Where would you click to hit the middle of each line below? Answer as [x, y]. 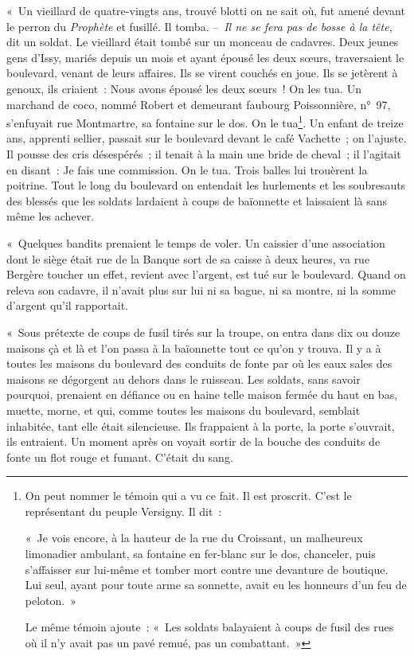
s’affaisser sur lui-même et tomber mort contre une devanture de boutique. [207, 569]
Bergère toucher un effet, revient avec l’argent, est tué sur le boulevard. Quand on [206, 274]
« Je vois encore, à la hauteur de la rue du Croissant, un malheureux [194, 538]
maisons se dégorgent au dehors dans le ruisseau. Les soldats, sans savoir [184, 379]
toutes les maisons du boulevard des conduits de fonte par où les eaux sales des [199, 363]
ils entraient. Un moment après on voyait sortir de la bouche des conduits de [193, 441]
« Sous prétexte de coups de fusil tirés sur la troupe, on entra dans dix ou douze [203, 332]
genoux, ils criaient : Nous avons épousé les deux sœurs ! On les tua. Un [184, 88]
